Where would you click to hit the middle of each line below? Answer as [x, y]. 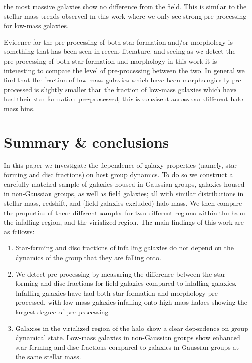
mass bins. [19, 108]
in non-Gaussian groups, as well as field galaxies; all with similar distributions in [124, 193]
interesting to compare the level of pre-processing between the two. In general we [124, 70]
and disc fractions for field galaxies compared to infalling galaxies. [139, 283]
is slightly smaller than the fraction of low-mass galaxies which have [135, 89]
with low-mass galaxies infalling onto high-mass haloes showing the [147, 302]
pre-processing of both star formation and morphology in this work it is [110, 60]
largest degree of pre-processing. [63, 311]
